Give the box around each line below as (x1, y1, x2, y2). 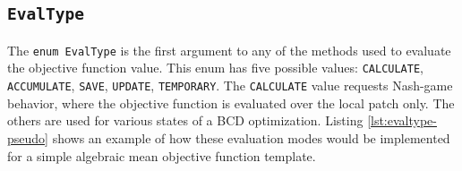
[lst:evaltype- (367, 111, 437, 130)
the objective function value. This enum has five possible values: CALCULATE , (7, 58, 423, 77)
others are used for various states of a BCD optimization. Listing (7, 111, 364, 130)
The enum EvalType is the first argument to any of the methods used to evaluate (7, 40, 451, 59)
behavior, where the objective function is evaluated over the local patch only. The (7, 93, 455, 112)
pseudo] (7, 128, 48, 147)
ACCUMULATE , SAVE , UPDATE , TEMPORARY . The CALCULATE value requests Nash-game (7, 76, 453, 95)
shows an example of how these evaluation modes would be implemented (52, 128, 450, 147)
